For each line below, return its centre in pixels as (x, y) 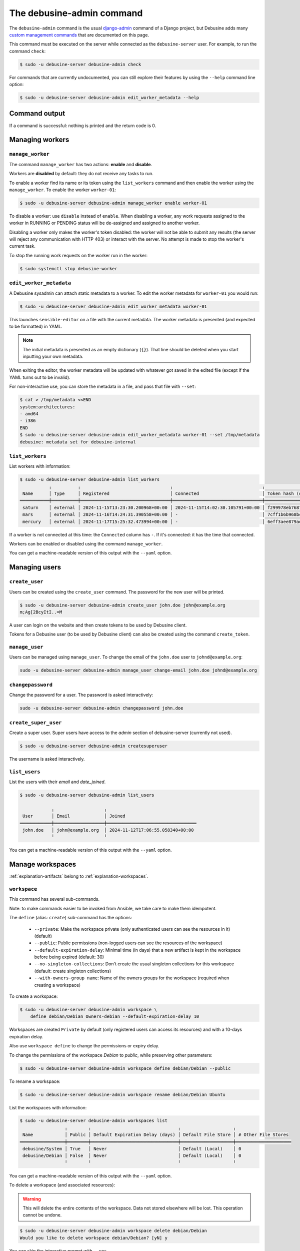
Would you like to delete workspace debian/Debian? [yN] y (93, 1238)
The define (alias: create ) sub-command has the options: (71, 918)
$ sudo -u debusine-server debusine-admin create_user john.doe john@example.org (123, 605)
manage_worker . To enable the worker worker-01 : (62, 190)
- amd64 (29, 414)
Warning (32, 1199)
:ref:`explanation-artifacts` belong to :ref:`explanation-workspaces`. (79, 876)
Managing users (35, 567)
